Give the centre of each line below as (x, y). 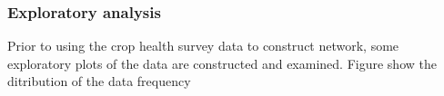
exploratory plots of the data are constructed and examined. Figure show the (222, 63)
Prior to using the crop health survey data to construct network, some (203, 46)
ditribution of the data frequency (99, 81)
